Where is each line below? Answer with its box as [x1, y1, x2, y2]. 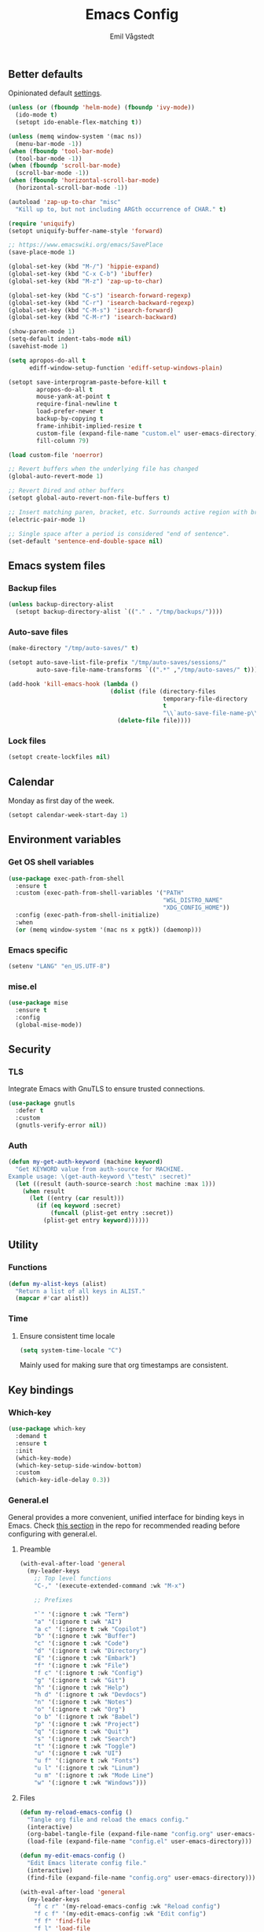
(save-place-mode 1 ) [8, 248, 76, 257]
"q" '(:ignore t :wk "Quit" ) [34, 1727, 130, 1735]
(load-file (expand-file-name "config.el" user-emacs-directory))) [27, 1837, 253, 1845]
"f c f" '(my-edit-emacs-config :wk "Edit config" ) [34, 1910, 207, 1918]
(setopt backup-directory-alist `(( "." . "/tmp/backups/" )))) [15, 608, 223, 616]
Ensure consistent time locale [19, 1331, 115, 1340]
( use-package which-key [8, 1425, 86, 1433]
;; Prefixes [34, 1596, 73, 1604]
